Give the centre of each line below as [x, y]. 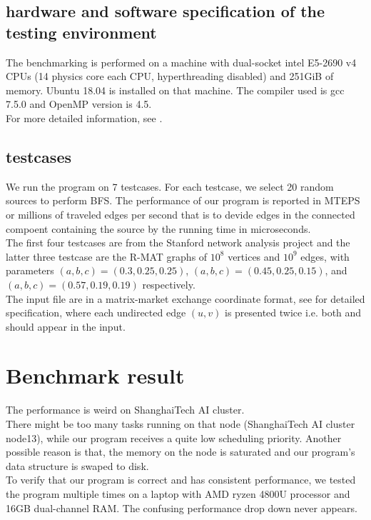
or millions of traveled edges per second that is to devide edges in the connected [181, 214]
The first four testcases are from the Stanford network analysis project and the [178, 242]
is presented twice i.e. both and [293, 312]
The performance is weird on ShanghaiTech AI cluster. [125, 410]
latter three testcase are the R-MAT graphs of [107, 256]
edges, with [325, 256]
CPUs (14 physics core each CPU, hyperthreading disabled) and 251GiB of [170, 76]
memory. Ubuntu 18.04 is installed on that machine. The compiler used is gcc [175, 90]
